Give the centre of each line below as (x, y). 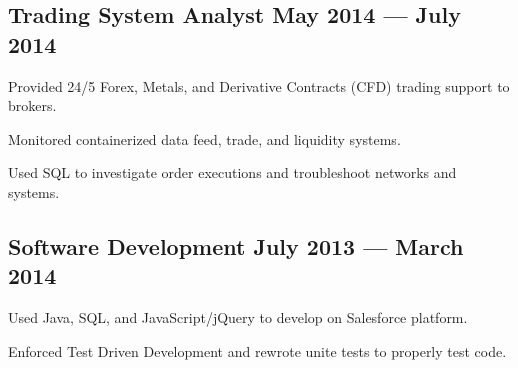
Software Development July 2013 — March (236, 245)
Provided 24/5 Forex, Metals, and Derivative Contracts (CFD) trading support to (259, 85)
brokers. (32, 105)
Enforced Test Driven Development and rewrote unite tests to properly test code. (257, 350)
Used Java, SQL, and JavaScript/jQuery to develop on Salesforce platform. (238, 317)
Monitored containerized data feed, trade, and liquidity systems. (204, 138)
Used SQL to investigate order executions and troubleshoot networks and (232, 172)
